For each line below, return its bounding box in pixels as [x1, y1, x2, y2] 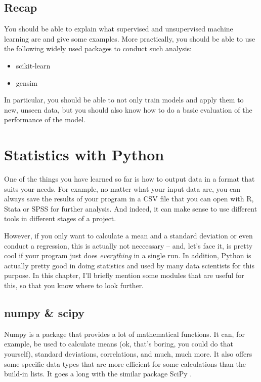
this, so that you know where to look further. [4, 280, 144, 291]
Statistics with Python [4, 144, 164, 165]
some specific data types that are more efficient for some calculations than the [4, 358, 246, 369]
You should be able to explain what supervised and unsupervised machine [4, 23, 233, 34]
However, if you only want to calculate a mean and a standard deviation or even [4, 230, 253, 241]
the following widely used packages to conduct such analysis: [4, 43, 192, 54]
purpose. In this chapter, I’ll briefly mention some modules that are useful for [4, 270, 244, 281]
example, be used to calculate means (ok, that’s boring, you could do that [4, 338, 233, 349]
